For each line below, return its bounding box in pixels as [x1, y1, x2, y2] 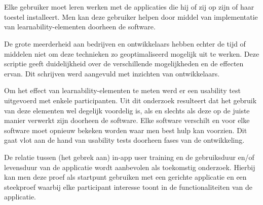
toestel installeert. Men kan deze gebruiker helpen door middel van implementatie [4, 11, 258, 22]
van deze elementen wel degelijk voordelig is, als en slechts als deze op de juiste [4, 105, 250, 115]
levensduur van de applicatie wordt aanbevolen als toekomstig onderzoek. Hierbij [4, 161, 255, 172]
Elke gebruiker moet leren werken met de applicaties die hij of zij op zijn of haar [4, 2, 254, 12]
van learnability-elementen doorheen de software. [4, 21, 156, 32]
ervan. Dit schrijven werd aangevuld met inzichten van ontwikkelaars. [4, 68, 220, 78]
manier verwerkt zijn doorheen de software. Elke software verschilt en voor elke [4, 115, 250, 126]
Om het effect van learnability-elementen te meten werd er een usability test [4, 85, 241, 96]
